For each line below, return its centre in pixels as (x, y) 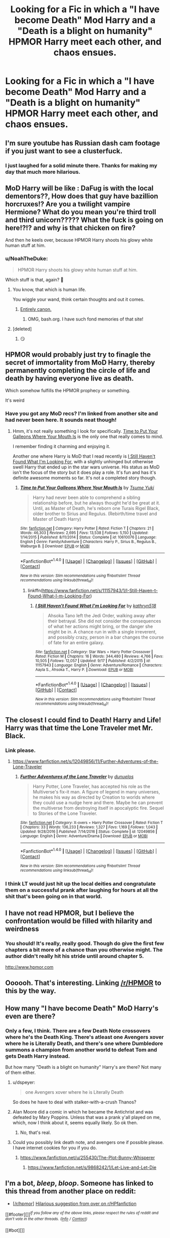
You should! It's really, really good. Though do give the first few (85, 943)
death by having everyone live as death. (70, 378)
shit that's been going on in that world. (54, 897)
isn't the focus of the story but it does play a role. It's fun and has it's (84, 472)
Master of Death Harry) (57, 519)
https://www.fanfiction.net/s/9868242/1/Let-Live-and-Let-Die (92, 1167)
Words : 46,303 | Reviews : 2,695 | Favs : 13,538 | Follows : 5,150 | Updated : (84, 533)
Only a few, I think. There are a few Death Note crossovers (78, 1031)
